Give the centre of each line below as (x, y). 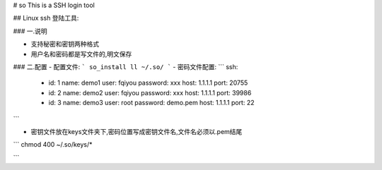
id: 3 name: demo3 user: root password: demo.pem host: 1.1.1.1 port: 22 (151, 103)
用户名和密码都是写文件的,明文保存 (81, 54)
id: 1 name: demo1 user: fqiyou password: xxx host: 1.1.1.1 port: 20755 (148, 83)
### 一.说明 (30, 31)
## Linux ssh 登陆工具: (46, 18)
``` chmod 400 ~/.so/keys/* (53, 145)
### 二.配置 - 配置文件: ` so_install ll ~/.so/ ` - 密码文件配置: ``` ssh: (126, 66)
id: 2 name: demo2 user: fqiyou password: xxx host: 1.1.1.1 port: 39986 (150, 92)
